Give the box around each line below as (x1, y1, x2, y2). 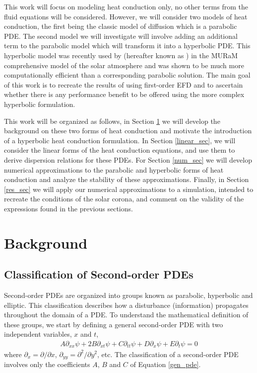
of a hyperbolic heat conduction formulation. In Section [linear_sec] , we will (4, 135, 236, 145)
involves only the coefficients (4, 359, 90, 369)
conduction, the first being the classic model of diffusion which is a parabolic (4, 21, 237, 31)
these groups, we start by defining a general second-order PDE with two (4, 319, 223, 329)
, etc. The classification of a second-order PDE (97, 349, 239, 359)
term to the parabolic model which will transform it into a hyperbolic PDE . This (4, 40, 251, 51)
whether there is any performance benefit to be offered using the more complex (4, 89, 245, 99)
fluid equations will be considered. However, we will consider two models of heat (4, 11, 248, 21)
